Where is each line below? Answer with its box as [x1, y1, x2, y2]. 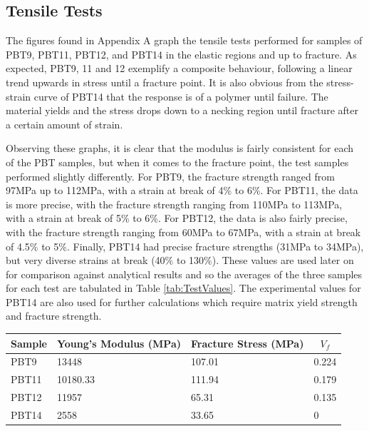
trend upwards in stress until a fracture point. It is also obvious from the [6, 74, 323, 89]
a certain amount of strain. [6, 116, 123, 131]
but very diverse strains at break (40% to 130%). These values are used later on [6, 253, 354, 268]
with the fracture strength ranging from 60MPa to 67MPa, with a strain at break [6, 224, 361, 239]
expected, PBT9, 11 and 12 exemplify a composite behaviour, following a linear [6, 61, 353, 76]
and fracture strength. [6, 308, 102, 323]
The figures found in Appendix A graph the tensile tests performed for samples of [6, 33, 363, 48]
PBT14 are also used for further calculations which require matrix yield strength [6, 294, 358, 309]
